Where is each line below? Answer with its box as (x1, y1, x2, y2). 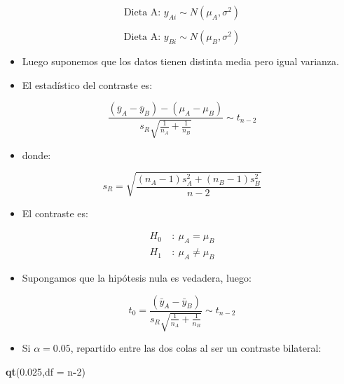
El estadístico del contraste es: (22, 77, 153, 92)
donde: (22, 147, 51, 162)
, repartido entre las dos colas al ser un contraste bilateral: (70, 341, 322, 355)
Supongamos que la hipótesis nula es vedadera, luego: (22, 270, 252, 284)
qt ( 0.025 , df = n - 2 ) (6, 364, 85, 378)
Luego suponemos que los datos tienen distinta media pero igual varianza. (22, 54, 339, 68)
